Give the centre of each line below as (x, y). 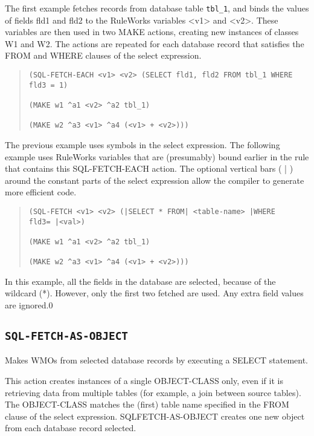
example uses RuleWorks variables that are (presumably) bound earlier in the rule (157, 156)
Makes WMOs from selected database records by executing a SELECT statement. (156, 360)
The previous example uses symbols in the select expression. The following (143, 144)
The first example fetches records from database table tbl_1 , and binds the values (157, 8)
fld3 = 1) (48, 85)
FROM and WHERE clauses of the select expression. (103, 55)
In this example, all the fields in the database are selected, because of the (140, 281)
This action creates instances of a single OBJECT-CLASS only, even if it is (144, 381)
